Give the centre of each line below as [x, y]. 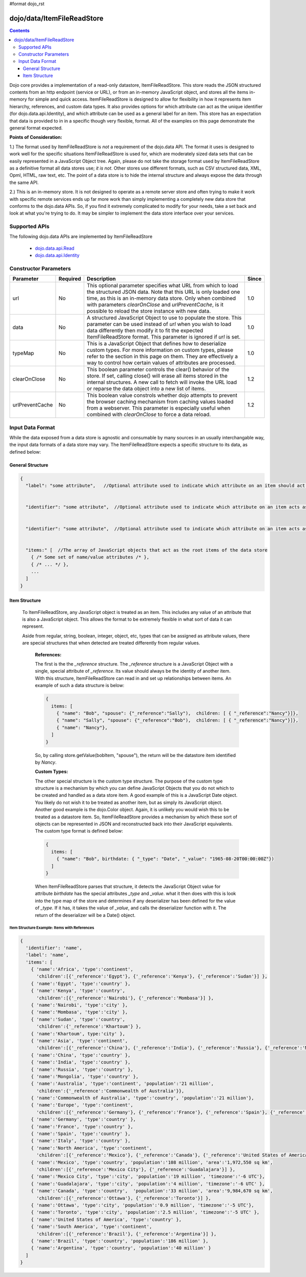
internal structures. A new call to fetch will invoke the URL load [162, 382]
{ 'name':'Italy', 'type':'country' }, [81, 1141]
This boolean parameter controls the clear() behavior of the [158, 369]
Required [70, 279]
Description [101, 279]
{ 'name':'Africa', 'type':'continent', [82, 969]
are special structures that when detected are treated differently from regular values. [111, 643]
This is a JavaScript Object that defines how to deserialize [157, 344]
